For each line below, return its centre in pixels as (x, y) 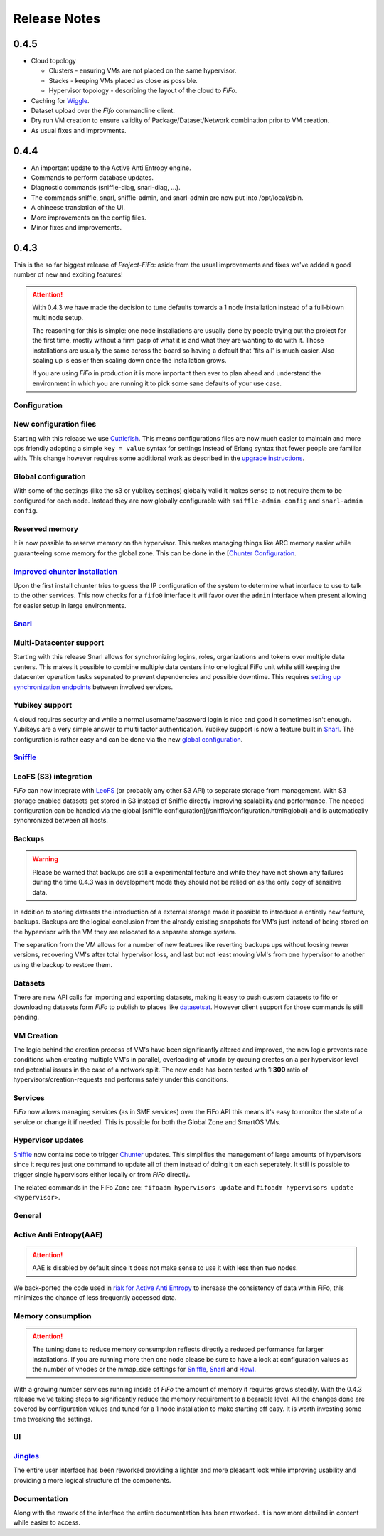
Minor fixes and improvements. (76, 228)
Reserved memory (46, 529)
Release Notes (57, 18)
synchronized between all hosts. (60, 821)
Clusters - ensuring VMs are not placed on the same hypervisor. (143, 70)
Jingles (26, 1456)
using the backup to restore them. (63, 964)
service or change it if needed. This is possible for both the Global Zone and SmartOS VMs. (147, 1122)
